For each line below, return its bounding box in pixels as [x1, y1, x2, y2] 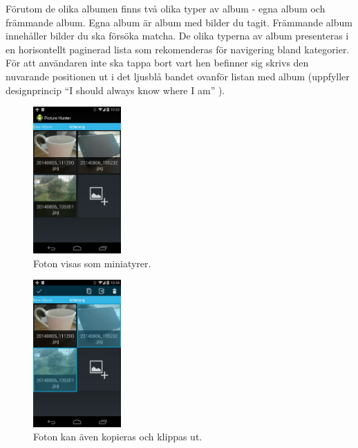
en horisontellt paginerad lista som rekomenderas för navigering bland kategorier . [6, 42, 350, 56]
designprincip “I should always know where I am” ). [6, 82, 225, 97]
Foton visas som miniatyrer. [33, 256, 151, 270]
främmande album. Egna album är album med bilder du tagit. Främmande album [6, 15, 352, 29]
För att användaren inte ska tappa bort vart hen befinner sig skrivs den [6, 55, 309, 70]
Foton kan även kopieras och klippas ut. [33, 429, 202, 444]
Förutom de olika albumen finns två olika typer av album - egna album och [6, 1, 326, 15]
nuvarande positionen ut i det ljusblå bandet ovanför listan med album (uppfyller [6, 69, 350, 83]
